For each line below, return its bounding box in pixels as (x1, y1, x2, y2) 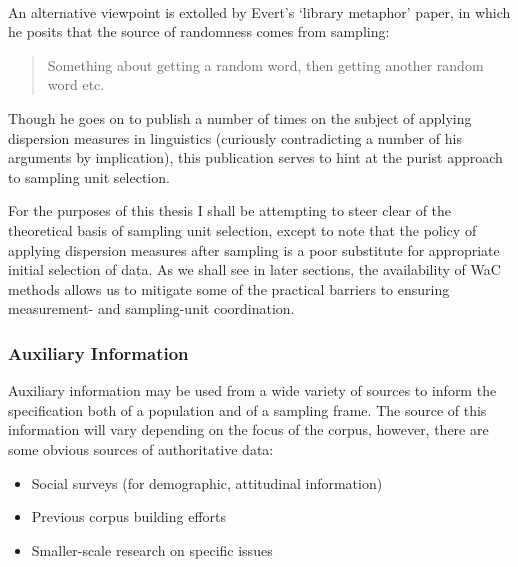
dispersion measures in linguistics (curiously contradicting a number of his (8, 127, 462, 148)
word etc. (47, 74, 105, 95)
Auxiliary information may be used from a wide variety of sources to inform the (8, 380, 497, 401)
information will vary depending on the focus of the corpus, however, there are (8, 419, 489, 440)
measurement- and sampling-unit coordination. (8, 298, 295, 319)
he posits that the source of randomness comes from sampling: (8, 21, 390, 42)
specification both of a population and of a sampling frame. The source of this (8, 399, 487, 420)
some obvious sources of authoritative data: (8, 438, 274, 459)
